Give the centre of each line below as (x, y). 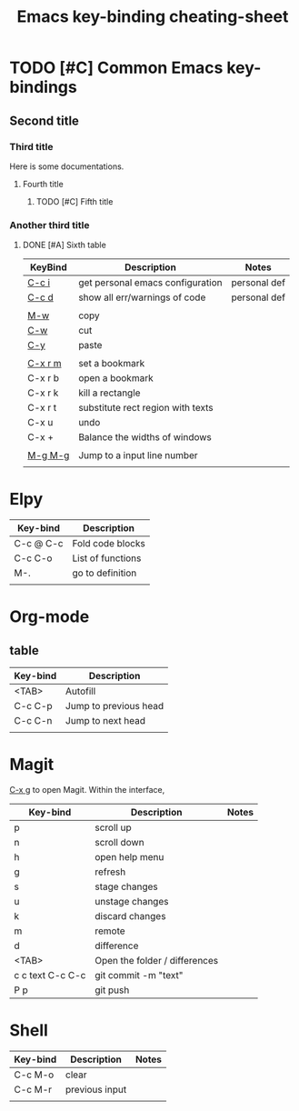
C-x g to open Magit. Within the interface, (87, 790)
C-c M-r (33, 1089)
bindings (43, 87)
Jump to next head (105, 721)
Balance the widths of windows (145, 437)
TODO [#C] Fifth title (75, 201)
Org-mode (50, 617)
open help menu (130, 857)
